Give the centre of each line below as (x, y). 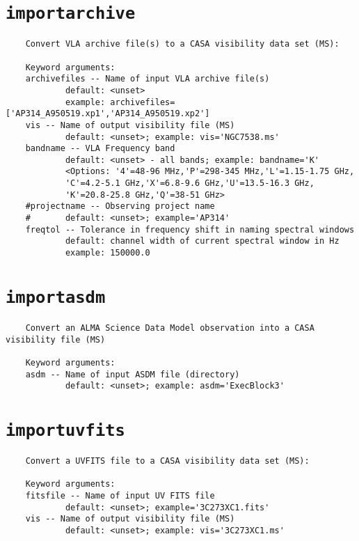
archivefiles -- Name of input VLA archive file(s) (147, 79)
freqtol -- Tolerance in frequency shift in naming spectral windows (190, 229)
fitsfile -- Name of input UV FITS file (120, 496)
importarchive (71, 14)
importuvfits (65, 431)
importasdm (56, 297)
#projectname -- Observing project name (120, 206)
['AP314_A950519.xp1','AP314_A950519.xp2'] (108, 114)
